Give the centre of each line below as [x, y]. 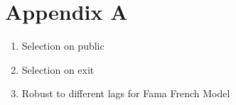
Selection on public [63, 46]
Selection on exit [58, 69]
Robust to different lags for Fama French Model [126, 93]
